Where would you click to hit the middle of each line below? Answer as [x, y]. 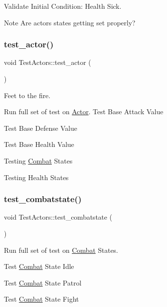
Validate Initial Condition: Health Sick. [63, 6]
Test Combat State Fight [42, 299]
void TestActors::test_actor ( [48, 62]
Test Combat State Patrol [43, 282]
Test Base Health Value [39, 144]
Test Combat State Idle [39, 266]
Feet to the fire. [27, 95]
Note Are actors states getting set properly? [70, 22]
